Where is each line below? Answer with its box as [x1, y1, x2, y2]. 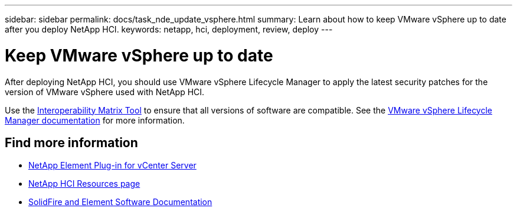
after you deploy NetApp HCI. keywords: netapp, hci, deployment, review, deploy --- [5, 24, 333, 34]
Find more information [5, 135, 138, 150]
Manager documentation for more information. [5, 115, 185, 125]
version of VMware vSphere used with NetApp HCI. [5, 86, 205, 97]
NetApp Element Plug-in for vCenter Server [28, 160, 197, 171]
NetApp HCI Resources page [28, 178, 140, 189]
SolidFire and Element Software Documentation [28, 197, 212, 207]
